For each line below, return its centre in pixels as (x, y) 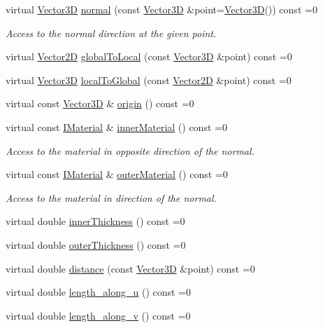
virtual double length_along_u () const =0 (99, 292)
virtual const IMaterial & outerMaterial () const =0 (117, 174)
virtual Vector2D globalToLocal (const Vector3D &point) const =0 (149, 56)
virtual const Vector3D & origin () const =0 (100, 103)
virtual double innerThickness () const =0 (95, 221)
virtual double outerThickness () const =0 (96, 244)
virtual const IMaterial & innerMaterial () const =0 (116, 127)
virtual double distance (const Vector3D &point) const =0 (130, 268)
